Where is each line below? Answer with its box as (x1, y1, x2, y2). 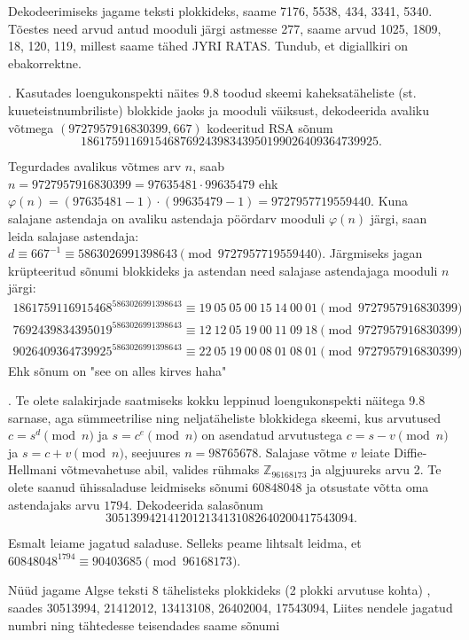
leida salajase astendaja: (8, 226, 139, 245)
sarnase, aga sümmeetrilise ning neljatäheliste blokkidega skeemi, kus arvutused (8, 408, 441, 426)
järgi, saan (370, 208, 427, 227)
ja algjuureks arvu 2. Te (311, 460, 442, 479)
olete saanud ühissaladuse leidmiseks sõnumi (8, 478, 248, 496)
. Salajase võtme (258, 442, 347, 461)
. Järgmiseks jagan (322, 244, 423, 262)
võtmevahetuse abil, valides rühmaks (60, 460, 260, 479)
